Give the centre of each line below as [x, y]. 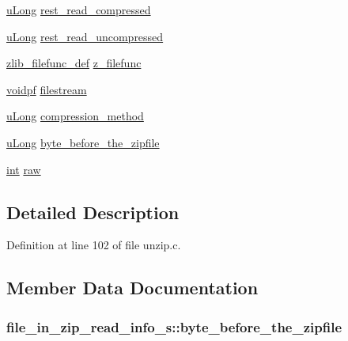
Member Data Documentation [132, 288]
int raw [24, 169]
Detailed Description [93, 212]
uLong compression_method [75, 116]
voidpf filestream [47, 89]
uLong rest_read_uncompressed [85, 36]
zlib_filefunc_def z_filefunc [74, 63]
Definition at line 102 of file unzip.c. [94, 245]
